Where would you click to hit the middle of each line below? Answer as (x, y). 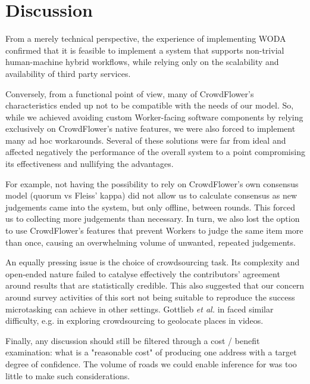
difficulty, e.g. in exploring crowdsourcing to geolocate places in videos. (134, 320)
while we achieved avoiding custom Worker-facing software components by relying (154, 117)
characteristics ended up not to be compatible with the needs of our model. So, (150, 105)
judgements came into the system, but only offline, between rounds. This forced (150, 207)
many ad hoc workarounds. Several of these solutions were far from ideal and (146, 140)
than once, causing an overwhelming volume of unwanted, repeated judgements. (151, 242)
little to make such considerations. (68, 375)
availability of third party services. (68, 73)
